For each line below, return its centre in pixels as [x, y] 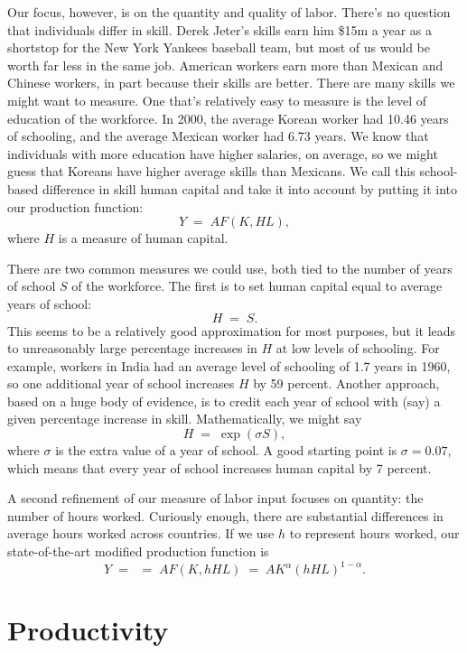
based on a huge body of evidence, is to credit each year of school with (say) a [224, 401]
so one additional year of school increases [121, 383]
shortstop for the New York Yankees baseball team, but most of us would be [219, 47]
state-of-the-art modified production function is [138, 551]
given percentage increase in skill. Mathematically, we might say [185, 419]
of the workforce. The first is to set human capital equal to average [257, 286]
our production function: [75, 206]
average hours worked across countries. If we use [141, 533]
